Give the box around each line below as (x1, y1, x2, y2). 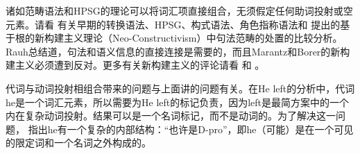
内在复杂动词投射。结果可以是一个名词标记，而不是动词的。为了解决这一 (6, 108, 336, 123)
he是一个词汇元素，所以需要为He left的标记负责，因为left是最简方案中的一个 (6, 94, 350, 109)
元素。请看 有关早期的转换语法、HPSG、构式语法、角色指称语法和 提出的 (6, 17, 341, 31)
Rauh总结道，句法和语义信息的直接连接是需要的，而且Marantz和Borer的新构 (6, 44, 350, 58)
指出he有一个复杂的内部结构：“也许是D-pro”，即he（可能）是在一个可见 (28, 121, 354, 136)
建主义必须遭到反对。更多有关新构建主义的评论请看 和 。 (6, 58, 265, 72)
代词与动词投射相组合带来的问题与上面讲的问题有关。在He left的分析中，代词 (6, 80, 355, 95)
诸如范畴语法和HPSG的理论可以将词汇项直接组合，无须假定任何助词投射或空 (6, 3, 353, 17)
